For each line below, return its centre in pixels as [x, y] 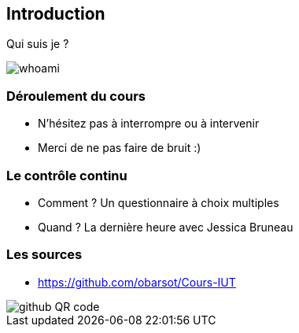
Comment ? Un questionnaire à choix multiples [159, 202]
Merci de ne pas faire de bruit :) [120, 148]
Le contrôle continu [67, 175]
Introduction [56, 14]
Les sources [44, 255]
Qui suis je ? [38, 44]
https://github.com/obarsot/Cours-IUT [137, 282]
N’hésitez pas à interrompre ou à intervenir [149, 124]
